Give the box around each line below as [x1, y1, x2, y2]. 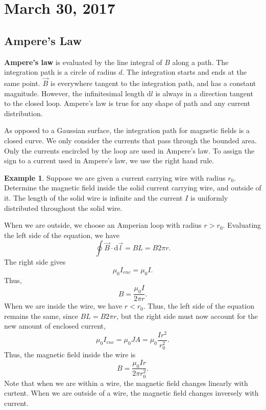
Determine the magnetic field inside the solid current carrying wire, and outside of [4, 182, 261, 193]
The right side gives [4, 256, 66, 267]
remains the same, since [4, 310, 78, 321]
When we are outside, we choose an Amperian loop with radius [4, 220, 202, 230]
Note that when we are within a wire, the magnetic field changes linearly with [4, 377, 248, 388]
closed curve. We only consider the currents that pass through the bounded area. [4, 135, 257, 145]
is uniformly [190, 192, 228, 203]
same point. [4, 77, 40, 88]
